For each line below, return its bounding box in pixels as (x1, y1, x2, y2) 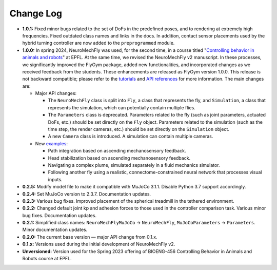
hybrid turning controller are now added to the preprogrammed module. (22, 40, 175, 46)
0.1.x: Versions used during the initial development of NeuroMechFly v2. (22, 241, 175, 247)
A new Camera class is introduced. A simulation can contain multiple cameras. (48, 133, 213, 140)
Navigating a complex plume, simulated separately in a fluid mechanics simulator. (48, 162, 220, 168)
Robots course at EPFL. (22, 256, 72, 262)
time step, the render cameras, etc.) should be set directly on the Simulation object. (48, 126, 229, 132)
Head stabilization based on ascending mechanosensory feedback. (48, 155, 191, 161)
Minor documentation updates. (22, 226, 88, 233)
